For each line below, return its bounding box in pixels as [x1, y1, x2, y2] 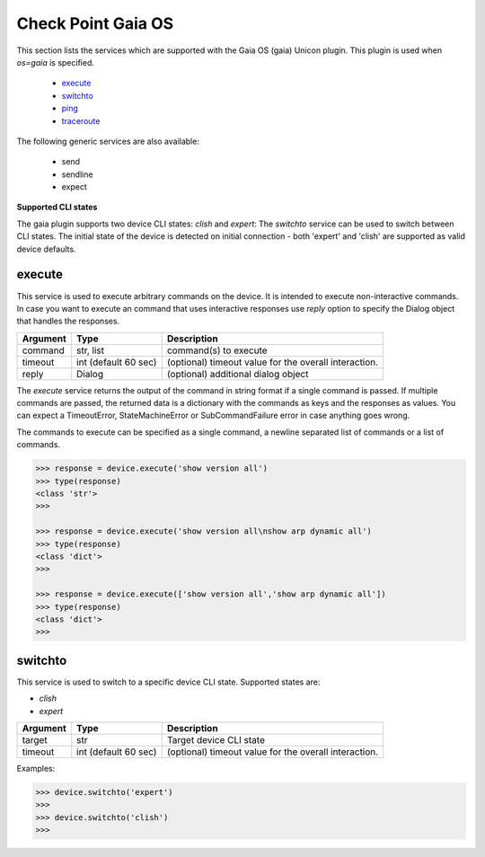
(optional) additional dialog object [166, 367, 309, 380]
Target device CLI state [166, 734, 265, 746]
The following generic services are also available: [16, 136, 199, 146]
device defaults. [16, 243, 76, 254]
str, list [76, 344, 105, 357]
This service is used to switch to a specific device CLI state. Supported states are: [16, 676, 321, 687]
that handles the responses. [16, 315, 120, 327]
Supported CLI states [16, 202, 98, 213]
